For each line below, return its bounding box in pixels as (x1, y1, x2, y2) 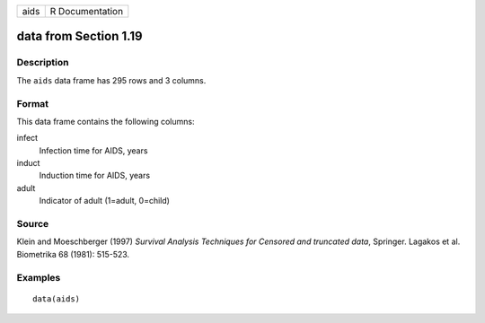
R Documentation (49, 5, 124, 17)
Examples (16, 271, 61, 284)
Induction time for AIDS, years (39, 170, 151, 181)
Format (16, 97, 49, 109)
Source (16, 218, 49, 231)
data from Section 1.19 (16, 29, 143, 44)
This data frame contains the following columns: (16, 116, 195, 127)
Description (16, 57, 69, 69)
